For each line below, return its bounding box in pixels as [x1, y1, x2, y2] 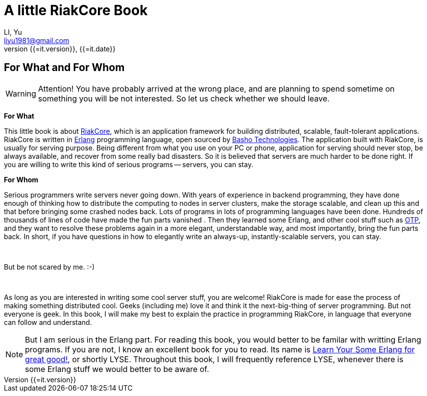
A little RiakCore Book [4, 2, 148, 19]
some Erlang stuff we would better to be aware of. [25, 364, 209, 374]
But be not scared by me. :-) [4, 262, 95, 271]
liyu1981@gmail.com [4, 36, 70, 45]
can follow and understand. [4, 318, 92, 326]
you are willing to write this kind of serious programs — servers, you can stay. [4, 160, 254, 169]
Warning [5, 88, 36, 99]
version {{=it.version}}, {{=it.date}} [4, 44, 116, 53]
